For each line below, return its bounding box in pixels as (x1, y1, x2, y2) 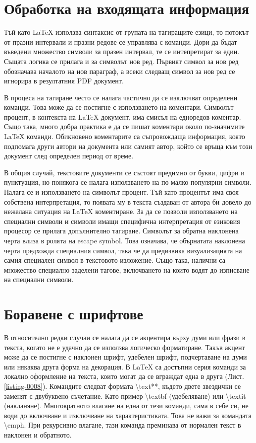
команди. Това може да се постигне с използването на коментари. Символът (4, 102, 234, 112)
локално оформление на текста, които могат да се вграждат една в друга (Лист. (4, 371, 244, 381)
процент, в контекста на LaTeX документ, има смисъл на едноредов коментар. (4, 111, 241, 122)
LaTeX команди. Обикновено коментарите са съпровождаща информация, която (4, 131, 245, 142)
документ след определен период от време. (4, 150, 134, 161)
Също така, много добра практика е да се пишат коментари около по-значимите (4, 121, 245, 132)
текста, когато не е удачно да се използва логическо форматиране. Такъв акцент (4, 342, 245, 352)
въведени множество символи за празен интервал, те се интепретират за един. (4, 46, 240, 57)
